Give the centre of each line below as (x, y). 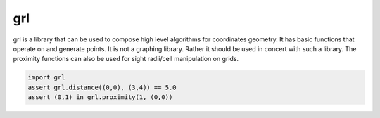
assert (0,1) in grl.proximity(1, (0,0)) (100, 97)
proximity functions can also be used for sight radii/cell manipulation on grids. (126, 59)
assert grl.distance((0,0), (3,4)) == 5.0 (102, 87)
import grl (46, 78)
